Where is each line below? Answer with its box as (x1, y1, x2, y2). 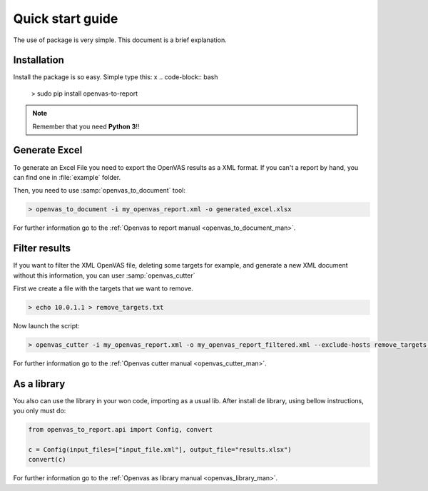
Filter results (13, 243, 71, 255)
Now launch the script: (13, 321, 80, 330)
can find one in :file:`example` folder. (13, 173, 121, 181)
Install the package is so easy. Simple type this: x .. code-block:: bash (13, 73, 218, 81)
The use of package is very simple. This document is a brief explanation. (13, 36, 228, 44)
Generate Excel (13, 144, 83, 156)
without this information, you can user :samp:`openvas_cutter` (13, 271, 195, 280)
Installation (13, 54, 64, 66)
